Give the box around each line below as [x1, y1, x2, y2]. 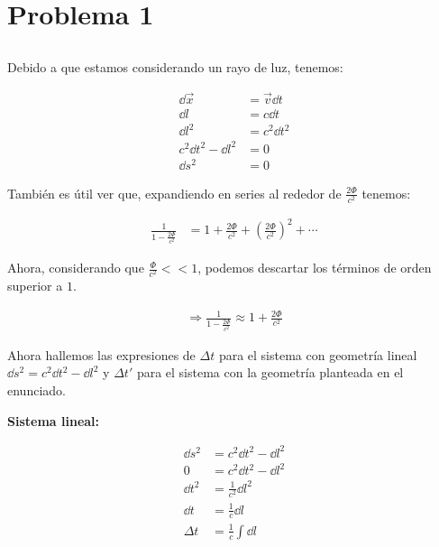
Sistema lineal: [7, 411, 100, 430]
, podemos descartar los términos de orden [197, 258, 432, 277]
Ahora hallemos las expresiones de [7, 345, 196, 364]
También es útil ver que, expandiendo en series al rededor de [7, 183, 342, 202]
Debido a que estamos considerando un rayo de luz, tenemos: [7, 57, 343, 76]
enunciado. [7, 381, 66, 400]
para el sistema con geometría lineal [218, 345, 417, 364]
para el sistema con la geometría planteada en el [136, 363, 404, 382]
